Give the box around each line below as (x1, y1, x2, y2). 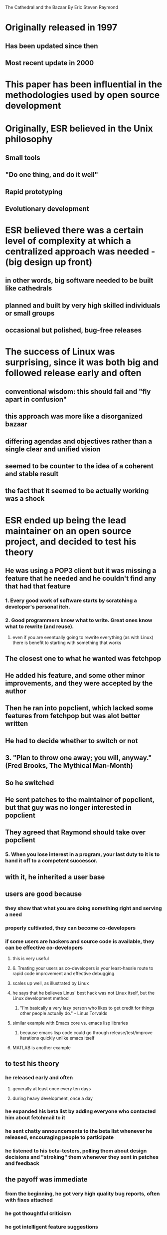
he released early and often (5, 1074, 73, 1081)
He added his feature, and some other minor (5, 671, 145, 680)
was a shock (5, 494, 45, 503)
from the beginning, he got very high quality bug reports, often (5, 1190, 160, 1197)
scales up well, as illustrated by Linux (12, 980, 89, 986)
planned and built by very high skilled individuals (5, 301, 161, 310)
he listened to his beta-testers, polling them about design (5, 1147, 147, 1154)
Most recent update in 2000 (5, 59, 94, 67)
